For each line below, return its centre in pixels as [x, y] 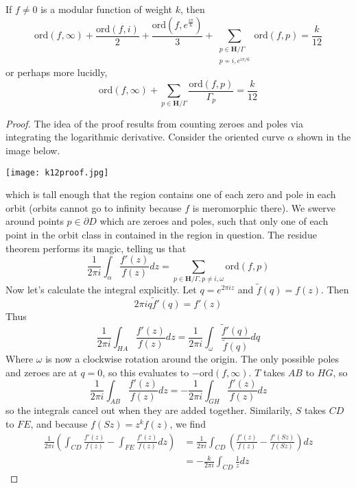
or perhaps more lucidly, [57, 72]
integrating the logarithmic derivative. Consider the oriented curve [145, 137]
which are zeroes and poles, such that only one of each [214, 221]
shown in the [324, 137]
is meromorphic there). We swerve [264, 207]
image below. [33, 150]
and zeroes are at [41, 372]
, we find [188, 423]
